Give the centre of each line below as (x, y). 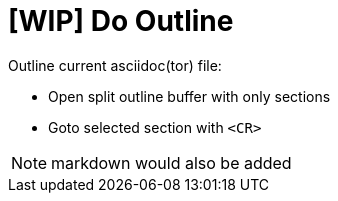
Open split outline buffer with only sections (189, 96)
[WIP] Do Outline (121, 21)
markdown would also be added (171, 162)
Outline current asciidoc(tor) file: (115, 65)
